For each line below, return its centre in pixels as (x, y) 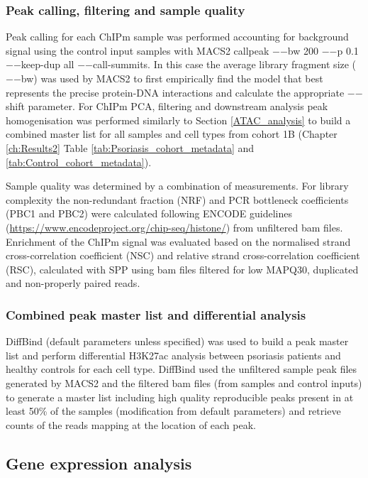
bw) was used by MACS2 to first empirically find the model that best (172, 78)
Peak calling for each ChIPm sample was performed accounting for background (177, 37)
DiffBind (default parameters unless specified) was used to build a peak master (177, 341)
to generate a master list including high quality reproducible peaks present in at (180, 397)
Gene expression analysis (99, 463)
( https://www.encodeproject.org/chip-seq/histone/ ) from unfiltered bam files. (174, 227)
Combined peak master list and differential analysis (156, 314)
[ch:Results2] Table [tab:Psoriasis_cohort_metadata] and (130, 147)
